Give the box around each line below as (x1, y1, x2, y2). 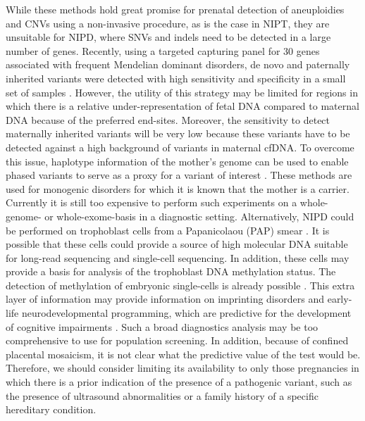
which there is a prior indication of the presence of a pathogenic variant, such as (6, 375, 352, 389)
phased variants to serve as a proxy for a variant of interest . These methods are (6, 168, 352, 182)
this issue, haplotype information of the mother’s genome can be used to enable (6, 153, 349, 168)
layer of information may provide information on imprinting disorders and (6, 291, 325, 306)
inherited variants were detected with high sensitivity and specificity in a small (6, 70, 346, 85)
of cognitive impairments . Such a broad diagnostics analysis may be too (6, 319, 318, 334)
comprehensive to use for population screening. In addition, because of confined (6, 333, 349, 348)
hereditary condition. (6, 402, 97, 417)
